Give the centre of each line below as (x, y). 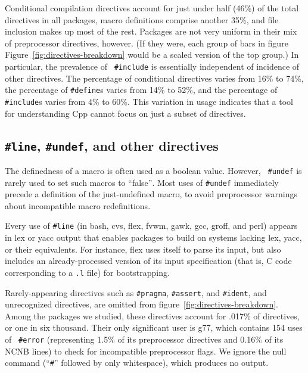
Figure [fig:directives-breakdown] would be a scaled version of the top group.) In (152, 55)
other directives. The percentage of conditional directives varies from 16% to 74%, (154, 78)
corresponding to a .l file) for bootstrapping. (87, 272)
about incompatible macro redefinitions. (78, 205)
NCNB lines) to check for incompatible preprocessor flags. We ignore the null (146, 351)
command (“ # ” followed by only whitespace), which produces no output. (137, 363)
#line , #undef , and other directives (112, 145)
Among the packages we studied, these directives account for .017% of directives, (152, 316)
